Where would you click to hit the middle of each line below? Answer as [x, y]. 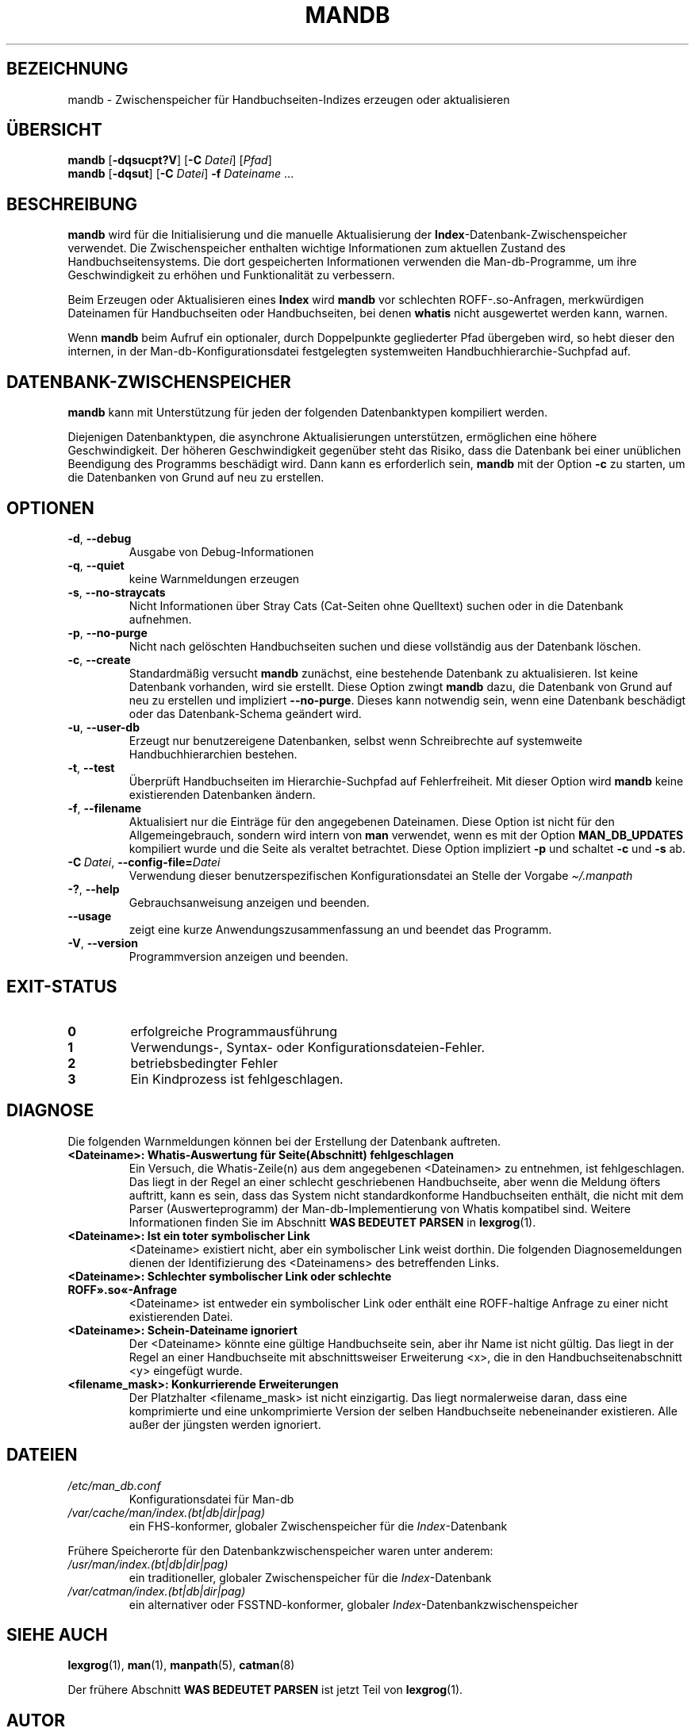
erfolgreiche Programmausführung [234, 1031]
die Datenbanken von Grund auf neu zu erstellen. [196, 478]
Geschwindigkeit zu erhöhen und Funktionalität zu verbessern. [231, 275]
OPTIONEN [50, 508]
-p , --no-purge [108, 632]
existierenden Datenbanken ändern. [222, 794]
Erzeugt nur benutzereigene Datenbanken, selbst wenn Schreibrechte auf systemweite [355, 740]
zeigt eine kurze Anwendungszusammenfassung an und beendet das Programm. [340, 929]
